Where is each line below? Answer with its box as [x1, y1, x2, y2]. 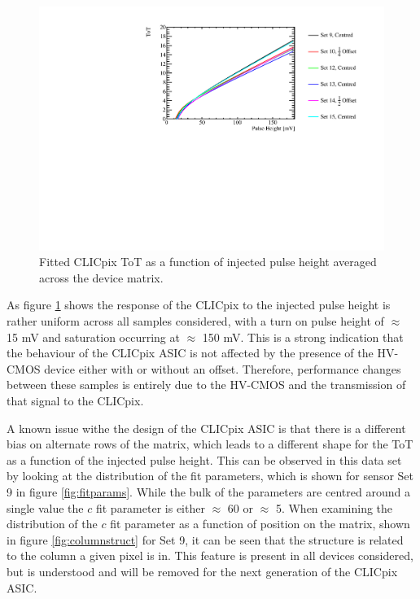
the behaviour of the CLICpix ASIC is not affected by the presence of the [7, 344, 374, 361]
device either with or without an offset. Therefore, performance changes [44, 360, 401, 377]
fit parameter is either [95, 499, 205, 516]
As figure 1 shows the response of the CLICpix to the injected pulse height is [7, 296, 391, 313]
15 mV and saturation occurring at [7, 328, 180, 345]
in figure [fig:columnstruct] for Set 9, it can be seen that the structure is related [7, 531, 404, 548]
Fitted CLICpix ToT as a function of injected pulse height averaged [39, 253, 377, 270]
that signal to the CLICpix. [7, 392, 144, 409]
